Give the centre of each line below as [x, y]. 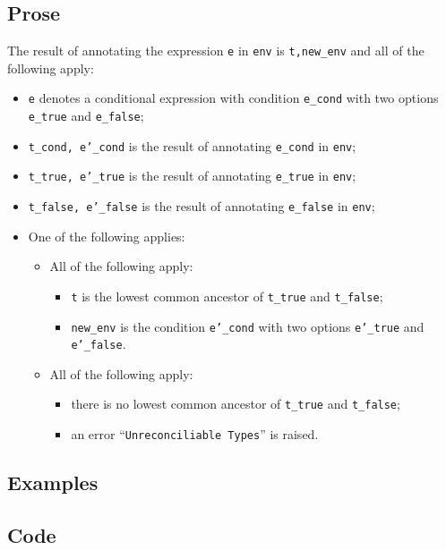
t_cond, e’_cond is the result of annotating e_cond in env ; [192, 145]
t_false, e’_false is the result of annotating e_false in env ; [202, 206]
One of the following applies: [107, 236]
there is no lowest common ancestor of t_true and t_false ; [236, 404]
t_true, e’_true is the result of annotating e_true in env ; [192, 176]
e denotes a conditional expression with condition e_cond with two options [233, 98]
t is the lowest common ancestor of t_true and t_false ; [227, 296]
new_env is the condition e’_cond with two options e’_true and [248, 326]
